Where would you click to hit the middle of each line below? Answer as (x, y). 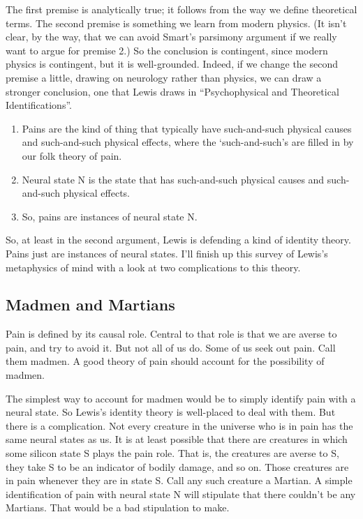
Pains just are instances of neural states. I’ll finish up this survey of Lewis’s (167, 253)
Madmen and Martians (90, 304)
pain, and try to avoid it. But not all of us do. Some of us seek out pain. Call (171, 347)
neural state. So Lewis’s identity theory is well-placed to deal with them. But (171, 412)
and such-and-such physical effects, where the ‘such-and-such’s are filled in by (188, 142)
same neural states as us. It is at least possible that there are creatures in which (177, 439)
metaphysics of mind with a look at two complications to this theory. (153, 267)
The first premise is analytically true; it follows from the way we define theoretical (181, 9)
